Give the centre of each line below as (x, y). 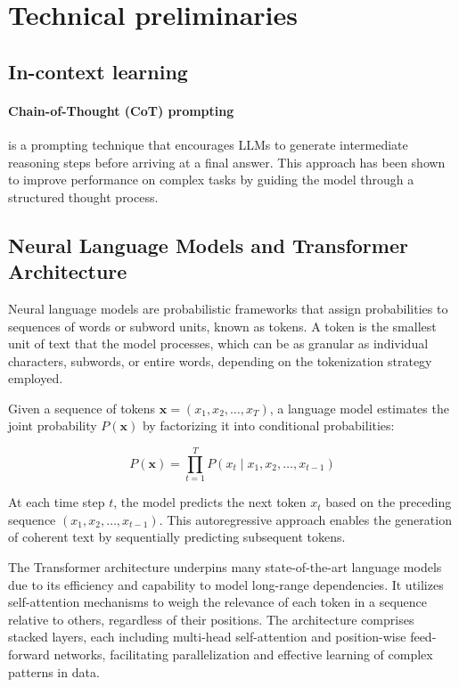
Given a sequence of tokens (82, 408)
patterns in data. (54, 671)
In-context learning (98, 71)
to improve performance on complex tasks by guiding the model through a (211, 180)
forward (29, 654)
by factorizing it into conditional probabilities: (268, 425)
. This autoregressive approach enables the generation (305, 519)
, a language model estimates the (359, 408)
